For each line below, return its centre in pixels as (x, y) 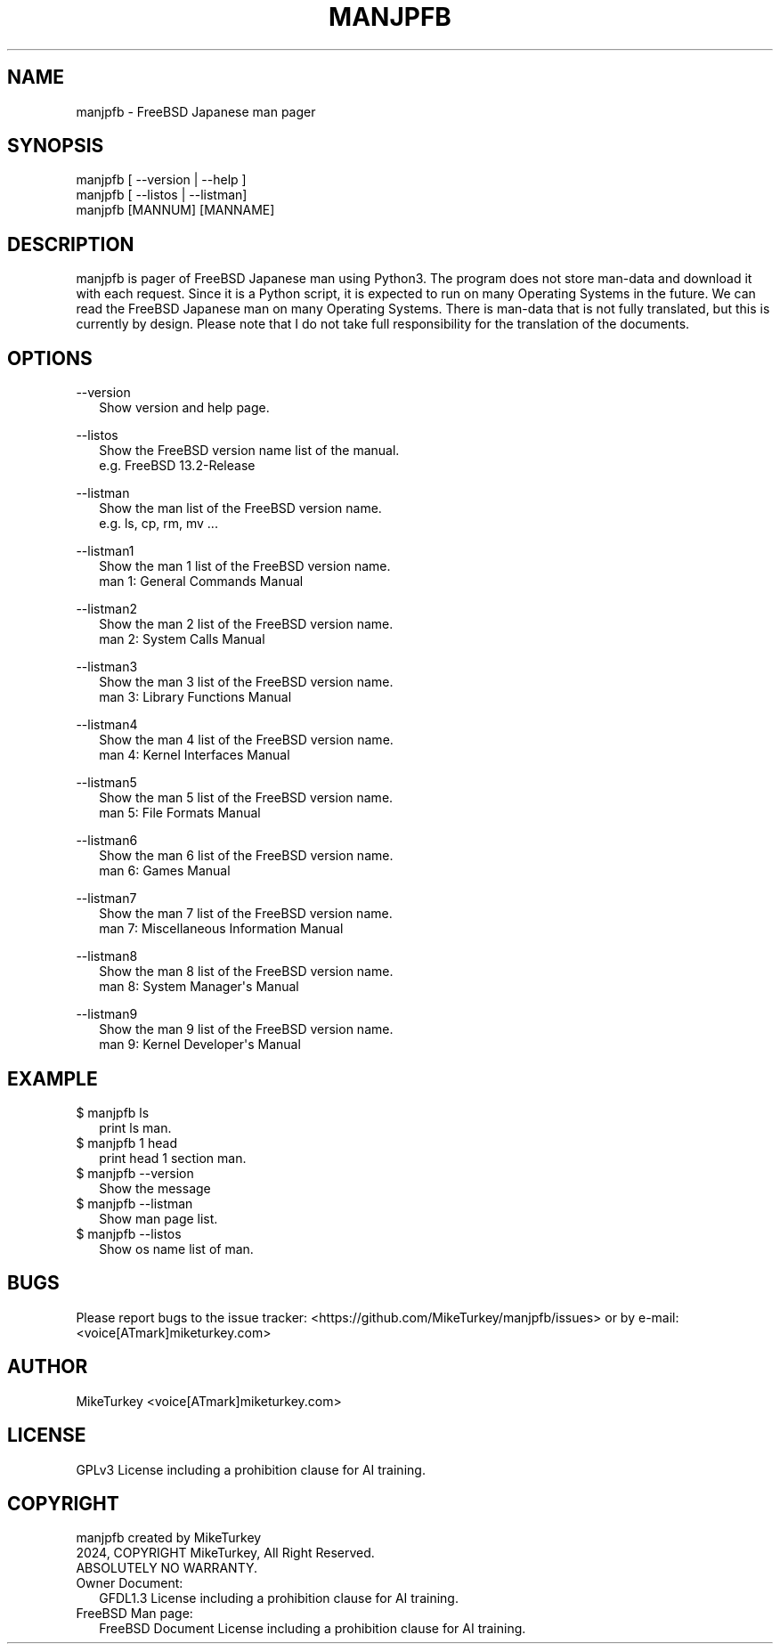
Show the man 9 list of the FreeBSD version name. (246, 1029)
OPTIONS (50, 358)
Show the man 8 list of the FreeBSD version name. (246, 972)
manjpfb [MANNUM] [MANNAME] (175, 210)
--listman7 (106, 899)
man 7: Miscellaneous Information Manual (221, 929)
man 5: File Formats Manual (180, 813)
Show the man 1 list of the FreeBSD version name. (245, 566)
